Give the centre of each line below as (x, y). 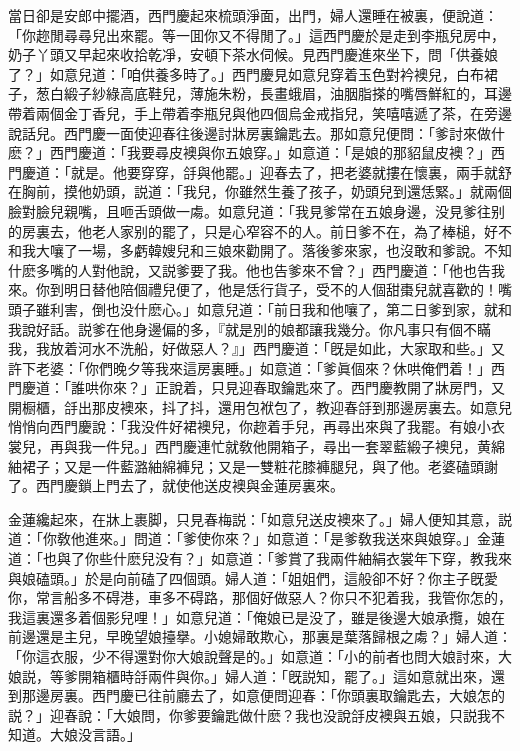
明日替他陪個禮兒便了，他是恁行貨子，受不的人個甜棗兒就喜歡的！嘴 (287, 289)
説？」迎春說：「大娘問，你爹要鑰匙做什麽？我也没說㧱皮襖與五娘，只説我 (249, 714)
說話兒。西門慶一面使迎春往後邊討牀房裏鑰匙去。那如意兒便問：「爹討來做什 (256, 132)
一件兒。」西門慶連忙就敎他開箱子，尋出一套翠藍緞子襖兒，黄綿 (298, 446)
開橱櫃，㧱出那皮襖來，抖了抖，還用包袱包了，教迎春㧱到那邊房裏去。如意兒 (260, 406)
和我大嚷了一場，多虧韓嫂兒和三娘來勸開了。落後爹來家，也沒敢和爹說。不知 (260, 250)
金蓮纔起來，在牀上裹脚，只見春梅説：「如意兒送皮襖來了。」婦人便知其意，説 (260, 518)
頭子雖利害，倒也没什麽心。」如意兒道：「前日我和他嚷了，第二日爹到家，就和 (260, 308)
